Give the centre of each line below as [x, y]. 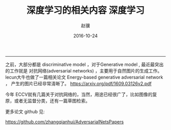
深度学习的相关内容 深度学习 [85, 10]
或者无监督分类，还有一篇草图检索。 [52, 100]
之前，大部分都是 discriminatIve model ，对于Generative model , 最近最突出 [84, 64]
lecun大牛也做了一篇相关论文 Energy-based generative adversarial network [84, 77]
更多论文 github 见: [25, 111]
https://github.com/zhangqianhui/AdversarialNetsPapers [64, 122]
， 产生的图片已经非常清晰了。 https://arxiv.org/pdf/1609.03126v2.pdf [78, 83]
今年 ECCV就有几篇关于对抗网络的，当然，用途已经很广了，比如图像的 [79, 94]
